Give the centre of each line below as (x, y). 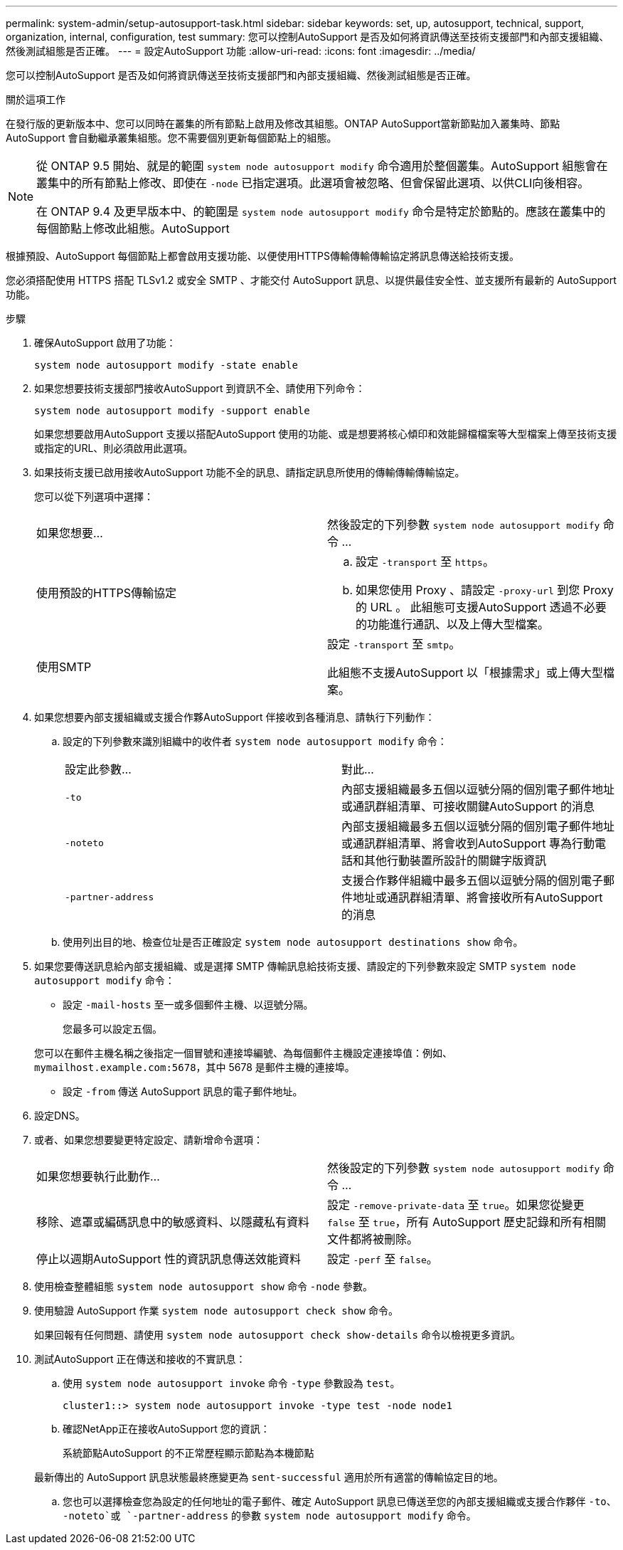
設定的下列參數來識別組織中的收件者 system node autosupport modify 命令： (255, 741)
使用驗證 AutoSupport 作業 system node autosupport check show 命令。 (216, 1311)
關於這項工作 (36, 99)
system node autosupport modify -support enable (172, 411)
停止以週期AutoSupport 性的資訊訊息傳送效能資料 (169, 1259)
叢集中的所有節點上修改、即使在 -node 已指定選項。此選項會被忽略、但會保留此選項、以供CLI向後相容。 (313, 183)
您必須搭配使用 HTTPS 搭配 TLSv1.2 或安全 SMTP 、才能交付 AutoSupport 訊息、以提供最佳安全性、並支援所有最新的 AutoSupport (311, 280)
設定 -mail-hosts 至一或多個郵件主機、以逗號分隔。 (188, 1005)
